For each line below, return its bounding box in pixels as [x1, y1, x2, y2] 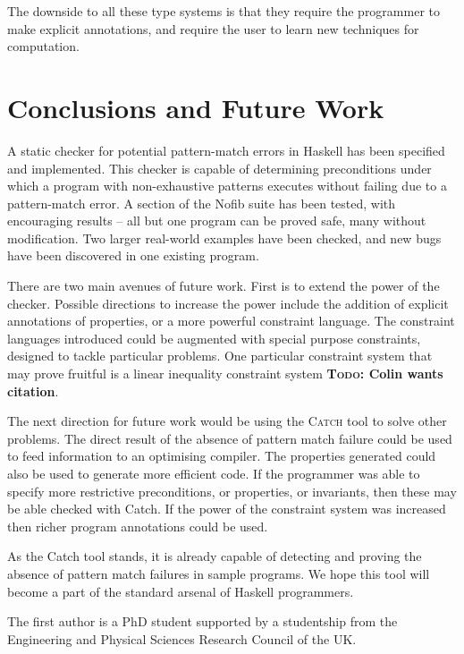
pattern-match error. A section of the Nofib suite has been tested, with [7, 193, 396, 212]
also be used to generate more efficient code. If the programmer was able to [7, 464, 420, 482]
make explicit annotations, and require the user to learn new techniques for [7, 19, 419, 38]
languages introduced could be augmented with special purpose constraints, [7, 328, 421, 347]
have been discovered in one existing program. [7, 246, 259, 265]
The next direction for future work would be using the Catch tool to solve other [7, 412, 447, 430]
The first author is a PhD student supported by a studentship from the [7, 612, 398, 631]
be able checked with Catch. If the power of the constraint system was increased [7, 499, 446, 518]
